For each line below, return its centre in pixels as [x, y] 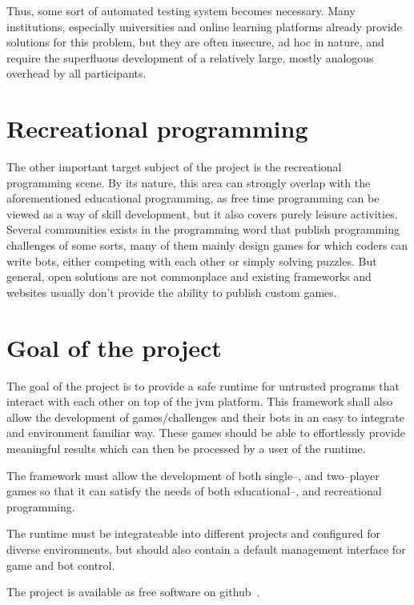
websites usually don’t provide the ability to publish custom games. [172, 292]
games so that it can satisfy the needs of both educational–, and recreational [194, 491]
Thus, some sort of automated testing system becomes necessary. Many [181, 10]
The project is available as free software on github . [133, 592]
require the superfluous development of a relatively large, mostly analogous [190, 57]
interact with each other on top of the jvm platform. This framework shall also [200, 401]
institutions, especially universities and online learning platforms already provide [204, 26]
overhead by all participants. [76, 73]
